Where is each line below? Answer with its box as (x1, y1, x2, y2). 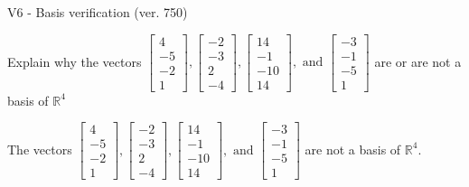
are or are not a (374, 51, 462, 70)
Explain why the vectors (7, 51, 142, 70)
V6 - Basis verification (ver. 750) (7, 3, 188, 21)
